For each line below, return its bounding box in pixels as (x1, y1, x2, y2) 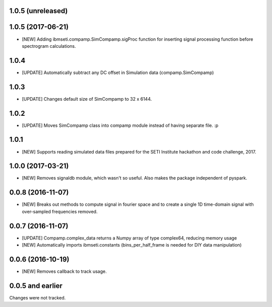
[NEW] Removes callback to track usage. (22, 268, 107, 274)
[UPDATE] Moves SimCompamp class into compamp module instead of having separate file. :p (22, 122, 219, 128)
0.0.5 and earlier (9, 281, 63, 290)
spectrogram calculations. (22, 43, 77, 49)
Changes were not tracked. (9, 294, 66, 300)
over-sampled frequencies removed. (22, 208, 98, 214)
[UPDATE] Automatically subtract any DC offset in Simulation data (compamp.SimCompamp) (22, 69, 214, 75)
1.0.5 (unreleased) (9, 7, 68, 15)
